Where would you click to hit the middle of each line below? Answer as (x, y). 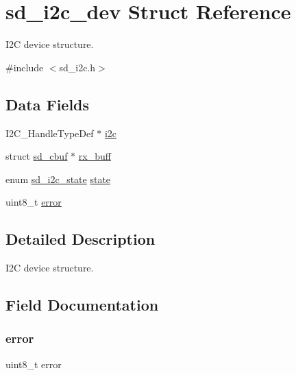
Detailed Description (81, 239)
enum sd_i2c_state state (58, 179)
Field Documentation (82, 305)
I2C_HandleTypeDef (50, 133)
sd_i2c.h (77, 67)
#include (25, 67)
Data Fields (48, 104)
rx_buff (95, 156)
